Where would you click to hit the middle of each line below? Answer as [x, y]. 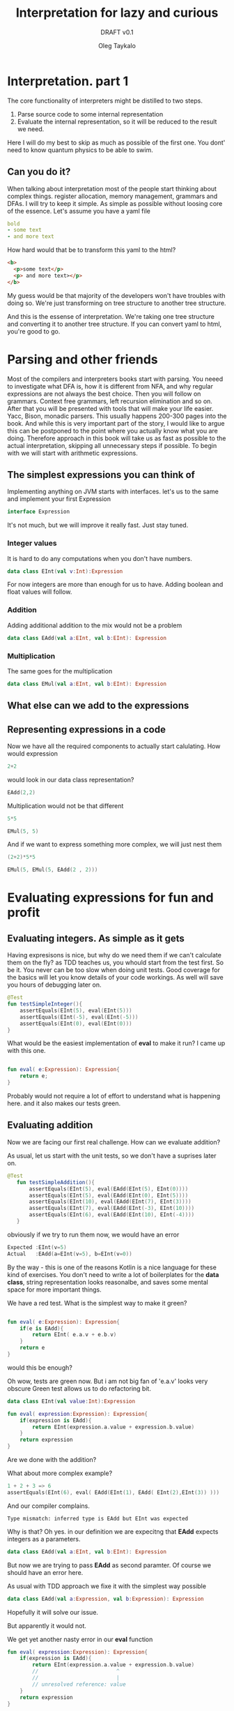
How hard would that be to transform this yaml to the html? [92, 250]
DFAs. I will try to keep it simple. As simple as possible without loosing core [115, 203]
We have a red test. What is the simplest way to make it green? [97, 1303]
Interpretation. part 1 [68, 81]
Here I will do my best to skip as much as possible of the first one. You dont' [116, 142]
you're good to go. [34, 331]
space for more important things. [55, 1290]
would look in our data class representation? [71, 779]
